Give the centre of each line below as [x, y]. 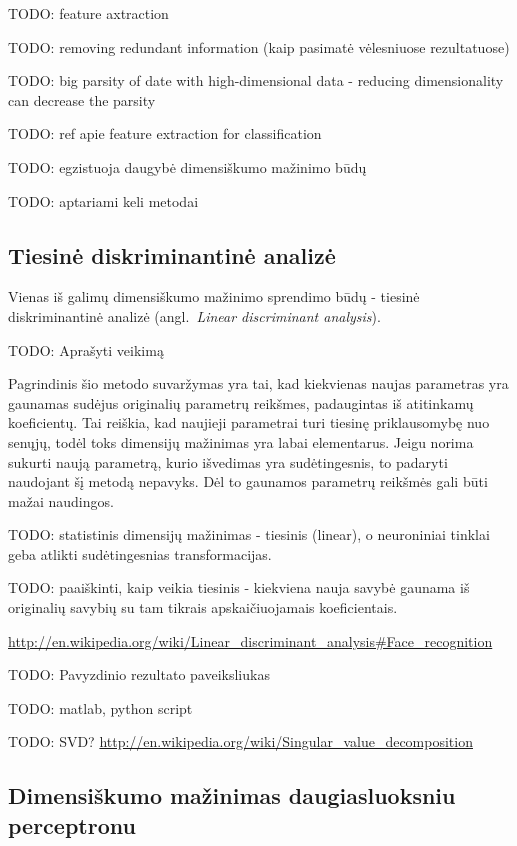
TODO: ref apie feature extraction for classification [165, 133]
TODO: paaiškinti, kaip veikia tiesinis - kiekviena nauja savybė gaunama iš [239, 587]
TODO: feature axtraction [88, 13]
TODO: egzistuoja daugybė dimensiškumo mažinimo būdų [187, 166]
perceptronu [72, 824]
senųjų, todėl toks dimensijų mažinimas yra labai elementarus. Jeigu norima [241, 441]
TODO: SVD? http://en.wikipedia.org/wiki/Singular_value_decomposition [240, 741]
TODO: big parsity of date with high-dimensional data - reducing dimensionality [256, 80]
